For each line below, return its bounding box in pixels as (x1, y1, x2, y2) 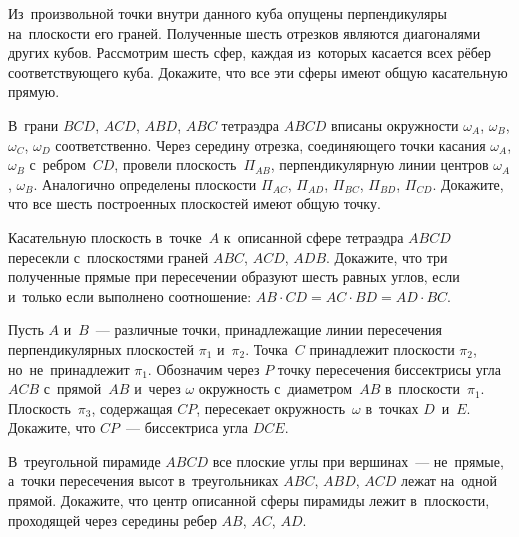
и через (134, 378, 181, 399)
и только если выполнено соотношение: (8, 285, 252, 306)
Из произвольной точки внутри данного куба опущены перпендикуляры (8, 3, 447, 23)
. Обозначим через (147, 358, 260, 379)
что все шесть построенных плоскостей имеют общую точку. (8, 193, 381, 214)
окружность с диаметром (198, 378, 353, 399)
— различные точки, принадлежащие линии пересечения (95, 319, 442, 340)
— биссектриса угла (126, 417, 249, 438)
